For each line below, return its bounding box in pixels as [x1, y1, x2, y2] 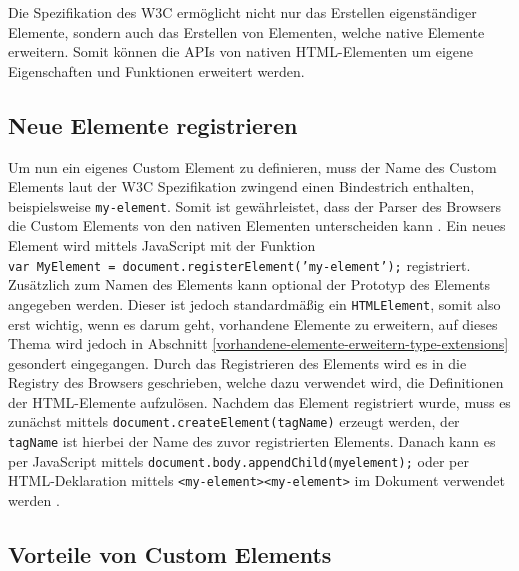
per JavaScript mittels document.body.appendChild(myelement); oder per [8, 450, 469, 471]
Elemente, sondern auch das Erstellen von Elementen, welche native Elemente [8, 21, 485, 42]
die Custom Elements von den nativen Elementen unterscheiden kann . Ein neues [8, 215, 506, 236]
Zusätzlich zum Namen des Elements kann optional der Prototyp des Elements [8, 274, 491, 295]
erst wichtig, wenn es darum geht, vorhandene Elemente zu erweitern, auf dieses [8, 313, 498, 334]
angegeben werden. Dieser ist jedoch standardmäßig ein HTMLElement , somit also [8, 293, 501, 314]
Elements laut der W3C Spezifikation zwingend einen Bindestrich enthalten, [8, 176, 475, 197]
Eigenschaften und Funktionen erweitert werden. [8, 60, 305, 81]
